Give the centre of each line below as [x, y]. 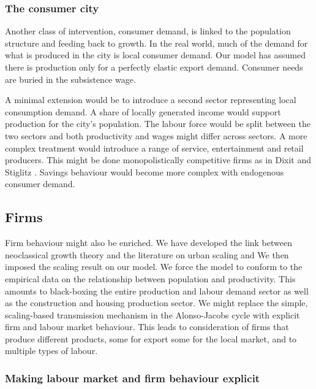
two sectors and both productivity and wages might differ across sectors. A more [156, 135]
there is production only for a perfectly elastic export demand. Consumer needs [154, 67]
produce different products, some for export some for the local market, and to [151, 338]
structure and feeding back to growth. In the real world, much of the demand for [156, 43]
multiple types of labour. [51, 351]
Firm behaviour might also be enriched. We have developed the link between [149, 243]
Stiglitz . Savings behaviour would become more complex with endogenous [145, 171]
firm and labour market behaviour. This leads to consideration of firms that [147, 327]
